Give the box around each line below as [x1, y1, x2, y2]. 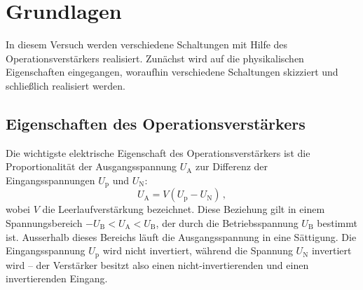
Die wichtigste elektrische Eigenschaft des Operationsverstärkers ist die [6, 145, 310, 160]
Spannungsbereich [6, 215, 83, 230]
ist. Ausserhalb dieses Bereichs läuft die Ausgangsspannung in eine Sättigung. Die [6, 229, 357, 244]
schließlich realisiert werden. [6, 78, 125, 92]
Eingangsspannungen [6, 172, 95, 187]
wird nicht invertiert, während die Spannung [102, 243, 293, 258]
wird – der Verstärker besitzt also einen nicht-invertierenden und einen [6, 257, 309, 272]
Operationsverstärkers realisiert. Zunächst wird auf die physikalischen [6, 50, 304, 65]
